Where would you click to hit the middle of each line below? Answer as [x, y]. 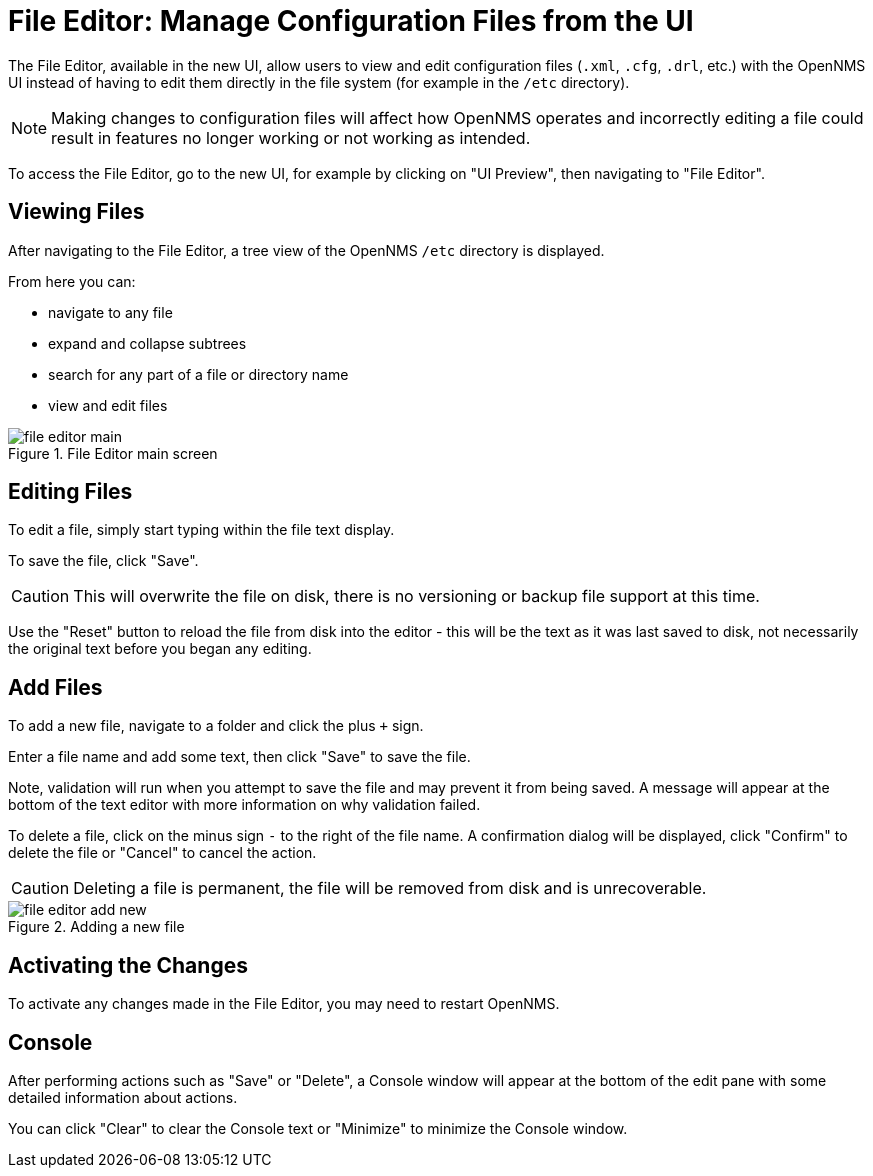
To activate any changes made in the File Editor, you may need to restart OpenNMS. [284, 1004]
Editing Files [70, 492]
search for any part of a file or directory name [198, 374]
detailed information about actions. [123, 1097]
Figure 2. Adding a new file [96, 927]
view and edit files [108, 405]
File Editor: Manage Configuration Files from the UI [351, 21]
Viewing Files [76, 212]
